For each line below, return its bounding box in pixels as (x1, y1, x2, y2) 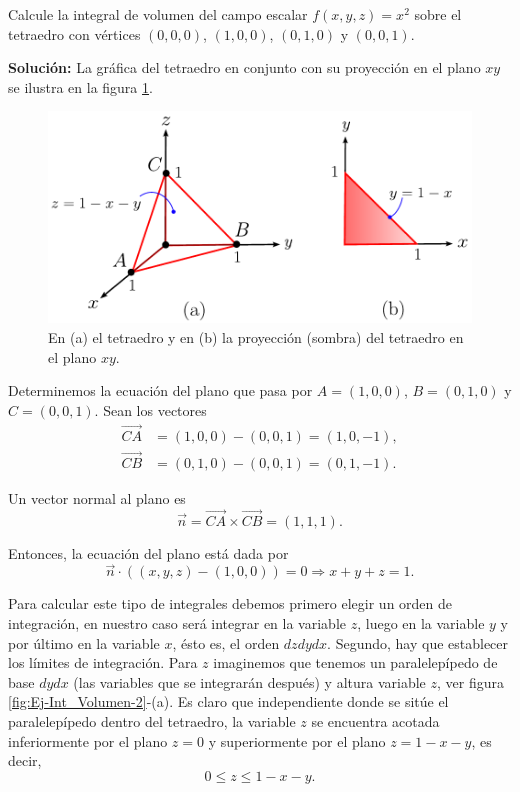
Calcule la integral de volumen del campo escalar (8, 4, 308, 24)
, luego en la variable (357, 613, 485, 634)
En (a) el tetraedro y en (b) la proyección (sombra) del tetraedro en (48, 326, 464, 347)
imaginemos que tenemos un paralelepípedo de (213, 652, 498, 673)
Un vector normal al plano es (8, 487, 186, 508)
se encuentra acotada (311, 711, 440, 732)
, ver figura (437, 671, 504, 692)
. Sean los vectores (94, 399, 207, 420)
